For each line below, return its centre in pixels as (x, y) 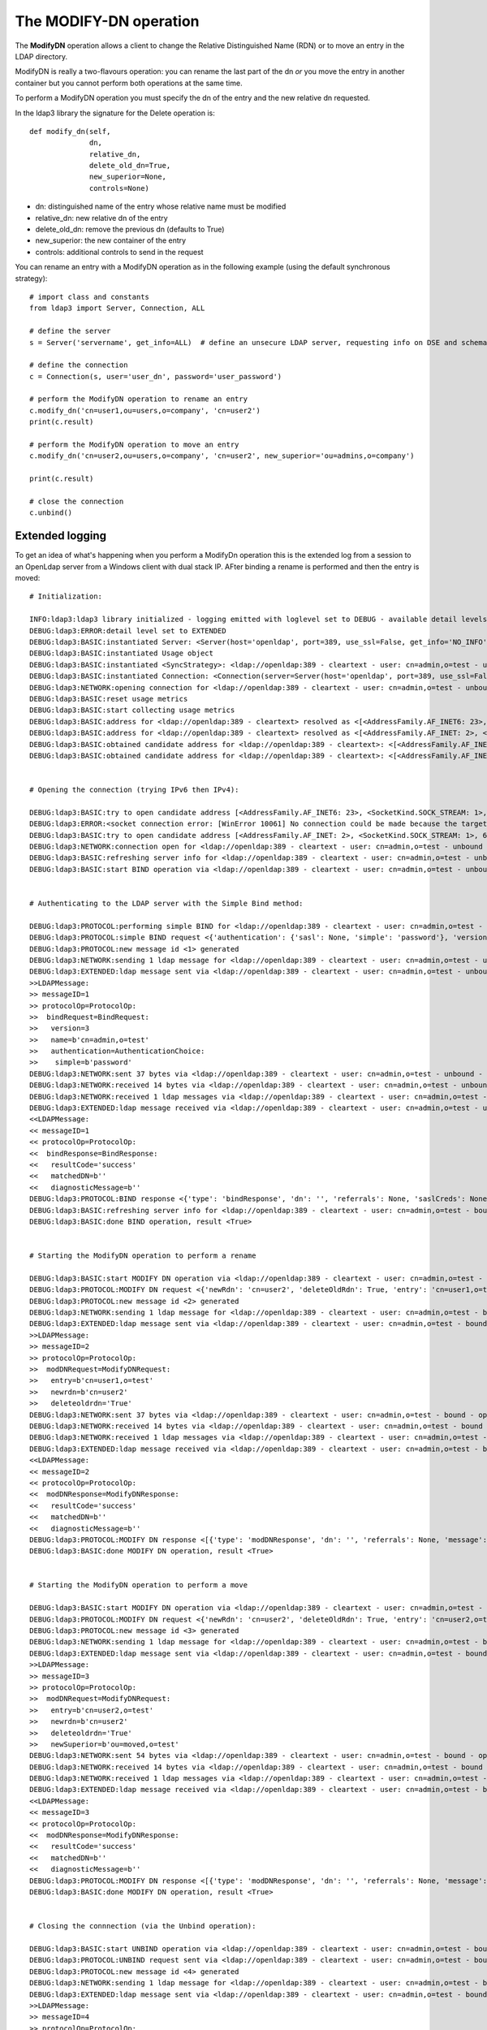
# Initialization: (66, 596)
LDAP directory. (41, 56)
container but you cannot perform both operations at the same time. (129, 83)
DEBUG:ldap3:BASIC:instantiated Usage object (122, 653)
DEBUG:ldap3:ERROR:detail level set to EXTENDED (128, 631)
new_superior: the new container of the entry (111, 240)
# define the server (70, 331)
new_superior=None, (128, 177)
